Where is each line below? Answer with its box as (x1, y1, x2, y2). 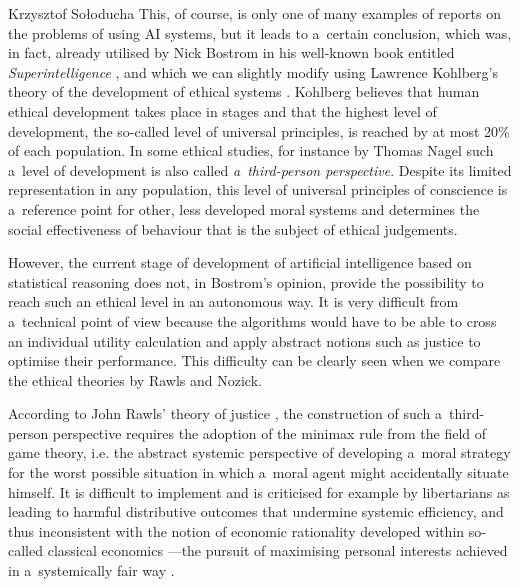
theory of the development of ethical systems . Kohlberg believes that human (8, 81, 480, 102)
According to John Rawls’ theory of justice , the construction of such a (8, 403, 443, 424)
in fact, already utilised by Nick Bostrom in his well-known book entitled (8, 42, 455, 63)
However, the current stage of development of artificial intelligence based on (8, 252, 472, 273)
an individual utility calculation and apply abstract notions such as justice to (8, 330, 481, 351)
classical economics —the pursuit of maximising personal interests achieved (47, 540, 508, 561)
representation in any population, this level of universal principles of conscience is (8, 179, 508, 200)
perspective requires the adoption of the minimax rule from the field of (52, 422, 487, 443)
